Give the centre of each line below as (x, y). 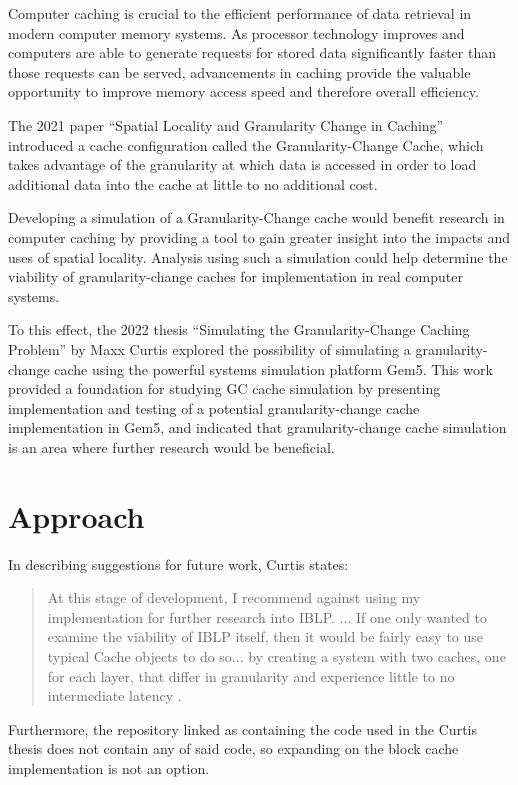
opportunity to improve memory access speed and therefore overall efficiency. (243, 91)
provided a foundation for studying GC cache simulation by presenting (224, 388)
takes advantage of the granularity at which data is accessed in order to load (242, 164)
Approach (76, 515)
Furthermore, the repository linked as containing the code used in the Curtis (242, 728)
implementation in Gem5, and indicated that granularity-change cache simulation (257, 427)
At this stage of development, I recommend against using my (234, 597)
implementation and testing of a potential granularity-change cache (214, 407)
